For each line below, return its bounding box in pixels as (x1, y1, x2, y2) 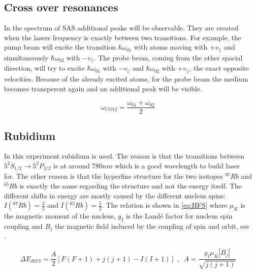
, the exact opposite (189, 63, 249, 73)
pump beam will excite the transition (4, 42, 116, 52)
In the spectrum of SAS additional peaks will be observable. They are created (4, 23, 238, 33)
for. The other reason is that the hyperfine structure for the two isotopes (4, 171, 223, 181)
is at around (53, 160, 90, 170)
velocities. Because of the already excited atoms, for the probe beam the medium (4, 73, 248, 83)
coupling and (4, 221, 43, 231)
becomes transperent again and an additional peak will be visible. (4, 83, 202, 93)
